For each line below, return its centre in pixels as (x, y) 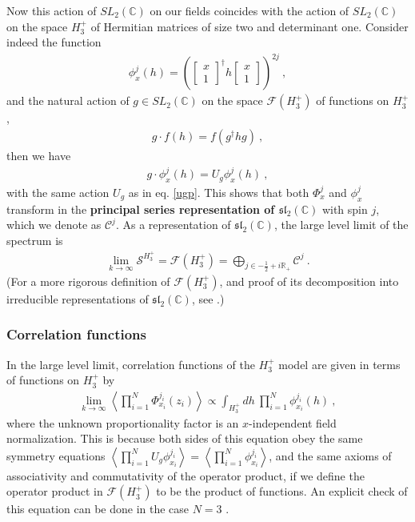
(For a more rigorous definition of (88, 281)
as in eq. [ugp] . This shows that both (219, 192)
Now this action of (52, 10)
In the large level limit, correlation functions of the (131, 364)
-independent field (293, 422)
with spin (345, 209)
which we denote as (54, 225)
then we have (39, 155)
